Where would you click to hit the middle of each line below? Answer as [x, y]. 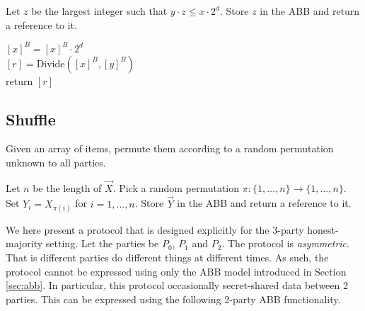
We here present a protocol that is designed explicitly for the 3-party [155, 229]
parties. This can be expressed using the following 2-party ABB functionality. [173, 299]
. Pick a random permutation [176, 187]
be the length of [67, 187]
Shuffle [31, 119]
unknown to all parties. [56, 163]
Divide [51, 63]
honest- [323, 229]
